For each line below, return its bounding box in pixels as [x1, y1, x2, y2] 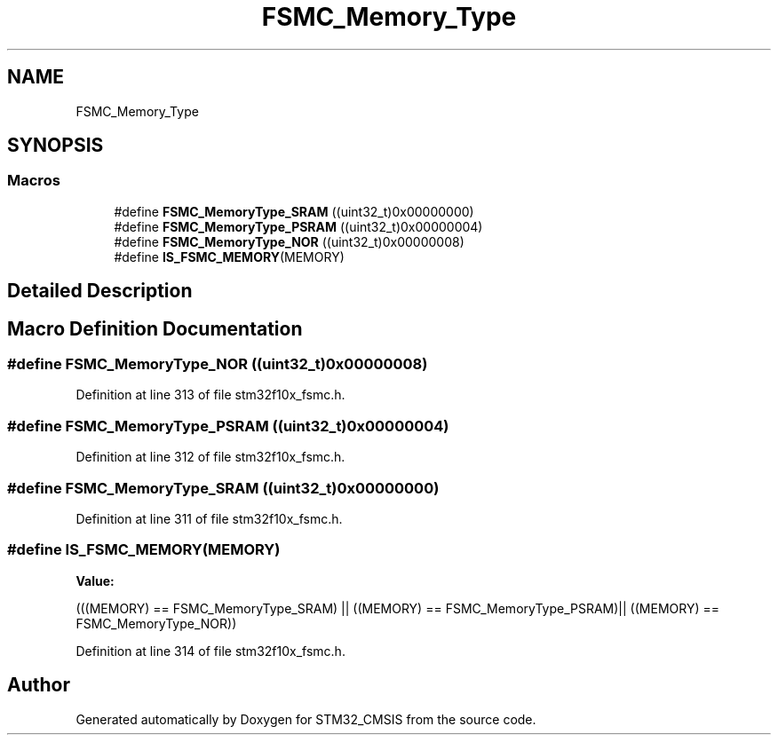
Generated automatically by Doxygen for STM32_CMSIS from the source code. [75, 711, 536, 727]
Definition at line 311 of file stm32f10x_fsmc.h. [75, 510, 343, 526]
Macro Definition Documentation [7, 317, 303, 340]
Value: [75, 572, 115, 588]
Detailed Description [7, 280, 193, 303]
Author [7, 674, 70, 697]
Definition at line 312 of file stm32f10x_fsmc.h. [75, 449, 345, 465]
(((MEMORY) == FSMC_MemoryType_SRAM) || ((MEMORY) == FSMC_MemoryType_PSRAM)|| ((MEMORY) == [75, 600, 719, 616]
